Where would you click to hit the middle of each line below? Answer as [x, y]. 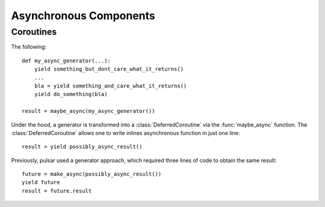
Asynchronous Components [83, 16]
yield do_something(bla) [71, 94]
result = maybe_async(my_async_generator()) [89, 111]
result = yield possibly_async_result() [82, 147]
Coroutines [34, 32]
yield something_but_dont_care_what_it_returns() [109, 69]
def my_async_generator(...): [67, 61]
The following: [29, 47]
